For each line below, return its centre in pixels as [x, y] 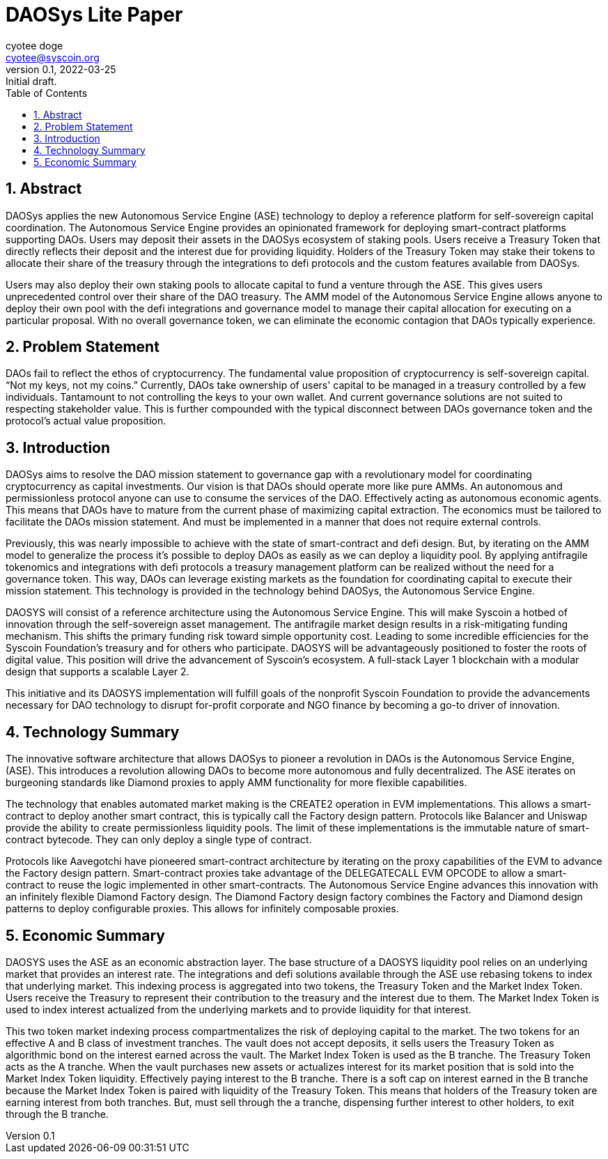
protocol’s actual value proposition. [86, 421]
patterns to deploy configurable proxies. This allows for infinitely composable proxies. [202, 909]
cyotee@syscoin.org [53, 57]
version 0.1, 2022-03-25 [61, 69]
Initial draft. [31, 81]
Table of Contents [47, 93]
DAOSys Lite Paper [94, 15]
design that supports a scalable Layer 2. [98, 672]
